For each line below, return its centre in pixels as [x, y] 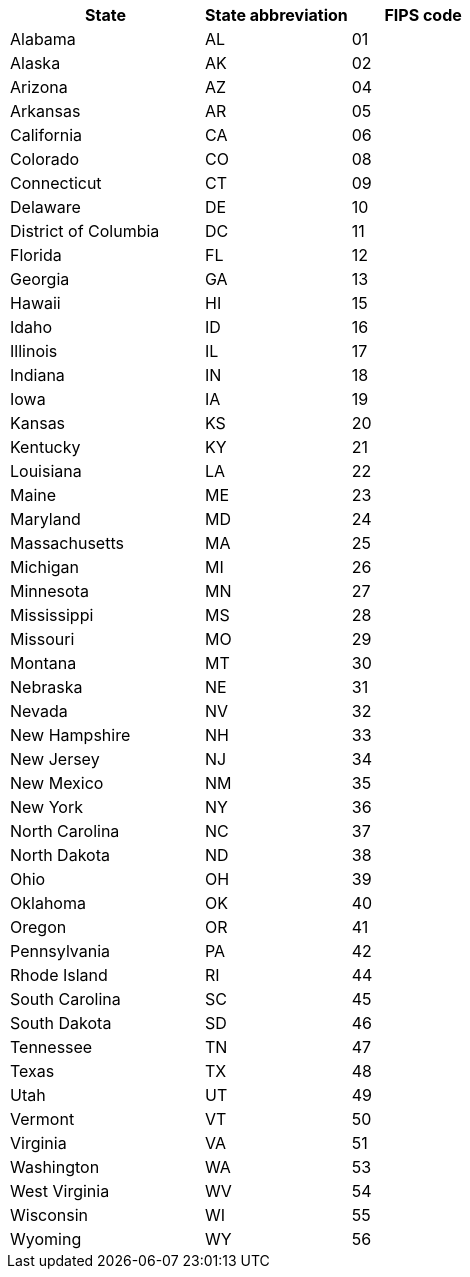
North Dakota [60, 855]
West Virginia [60, 1191]
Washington [55, 1167]
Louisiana [46, 471]
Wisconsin [49, 1215]
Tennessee [51, 1047]
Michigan [45, 567]
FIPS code [423, 15]
